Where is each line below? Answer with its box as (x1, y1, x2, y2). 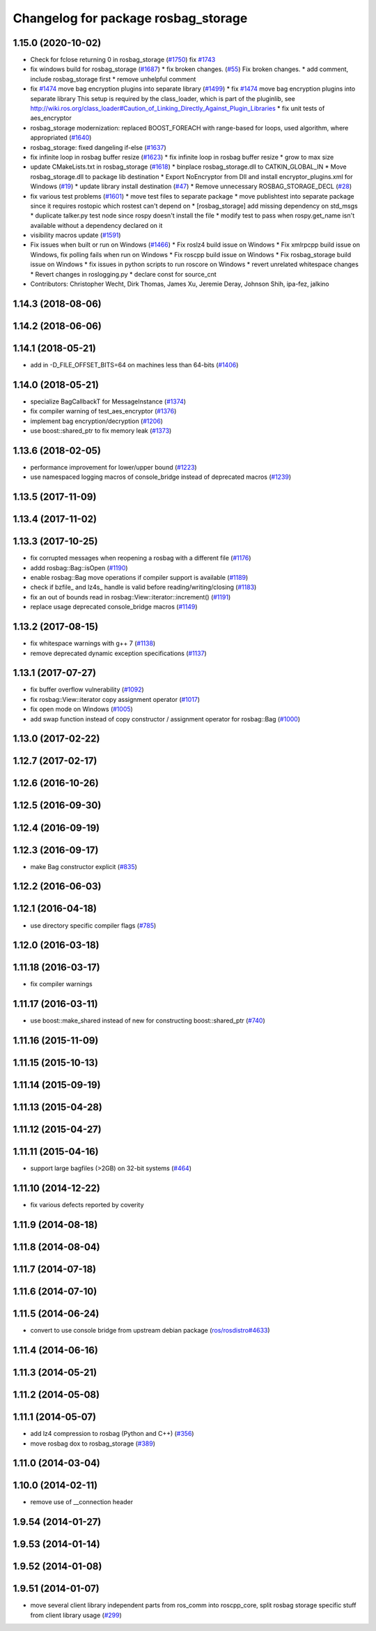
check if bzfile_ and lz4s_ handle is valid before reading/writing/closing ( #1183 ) (30, 583, 257, 592)
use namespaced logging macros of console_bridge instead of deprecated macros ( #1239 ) (30, 473, 292, 481)
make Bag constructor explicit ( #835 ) (30, 862, 137, 871)
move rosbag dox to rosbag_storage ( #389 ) (30, 1439, 156, 1448)
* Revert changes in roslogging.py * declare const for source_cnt (30, 270, 217, 278)
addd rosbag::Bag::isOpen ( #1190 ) (30, 563, 128, 572)
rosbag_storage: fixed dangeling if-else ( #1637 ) (30, 143, 166, 151)
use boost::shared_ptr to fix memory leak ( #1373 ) (30, 427, 172, 435)
